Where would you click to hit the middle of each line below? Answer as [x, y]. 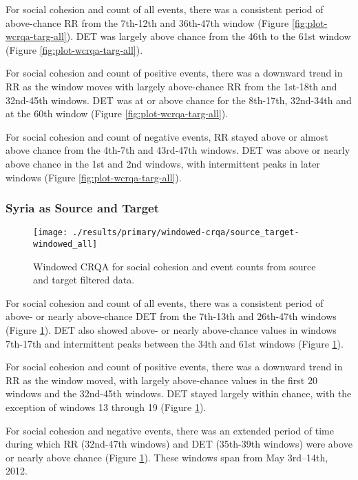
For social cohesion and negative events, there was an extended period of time [170, 430]
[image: [51, 233]
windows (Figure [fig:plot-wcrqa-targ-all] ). [94, 177]
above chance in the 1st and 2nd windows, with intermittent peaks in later [163, 163]
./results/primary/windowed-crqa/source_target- [186, 233]
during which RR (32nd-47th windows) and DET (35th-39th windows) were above [179, 444]
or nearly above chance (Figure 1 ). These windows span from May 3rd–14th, [167, 457]
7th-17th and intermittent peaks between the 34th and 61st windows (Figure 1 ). [175, 343]
